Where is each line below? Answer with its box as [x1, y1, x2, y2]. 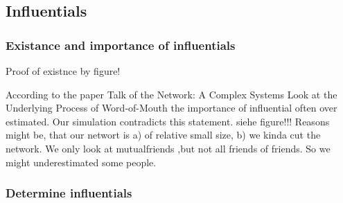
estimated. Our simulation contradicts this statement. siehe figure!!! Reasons [6, 114, 330, 128]
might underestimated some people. [6, 155, 157, 169]
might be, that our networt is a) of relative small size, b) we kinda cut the [6, 127, 321, 142]
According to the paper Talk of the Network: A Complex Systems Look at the [6, 87, 337, 101]
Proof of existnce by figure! [6, 64, 121, 78]
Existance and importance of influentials [6, 36, 236, 53]
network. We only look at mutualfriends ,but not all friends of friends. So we [6, 141, 331, 155]
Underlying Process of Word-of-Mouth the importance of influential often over [6, 100, 337, 115]
